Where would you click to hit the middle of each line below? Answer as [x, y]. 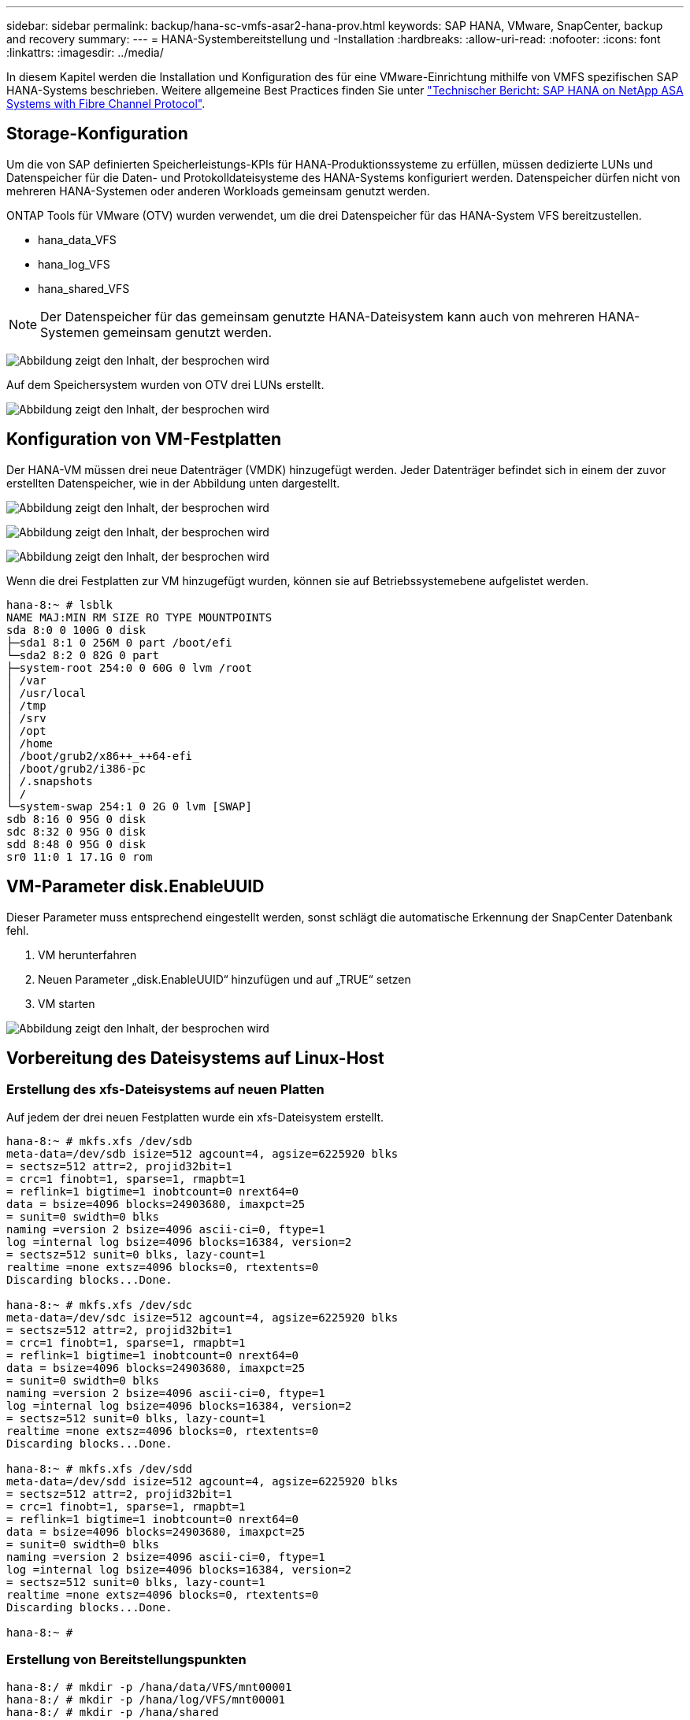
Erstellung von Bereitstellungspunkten [126, 1660]
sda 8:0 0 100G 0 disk [76, 630]
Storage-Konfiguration [97, 134]
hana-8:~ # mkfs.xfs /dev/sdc [100, 1305]
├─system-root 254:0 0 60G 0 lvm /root [129, 667]
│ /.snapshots [50, 781]
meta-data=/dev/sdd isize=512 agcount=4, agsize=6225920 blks [202, 1481]
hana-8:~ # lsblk [59, 604]
